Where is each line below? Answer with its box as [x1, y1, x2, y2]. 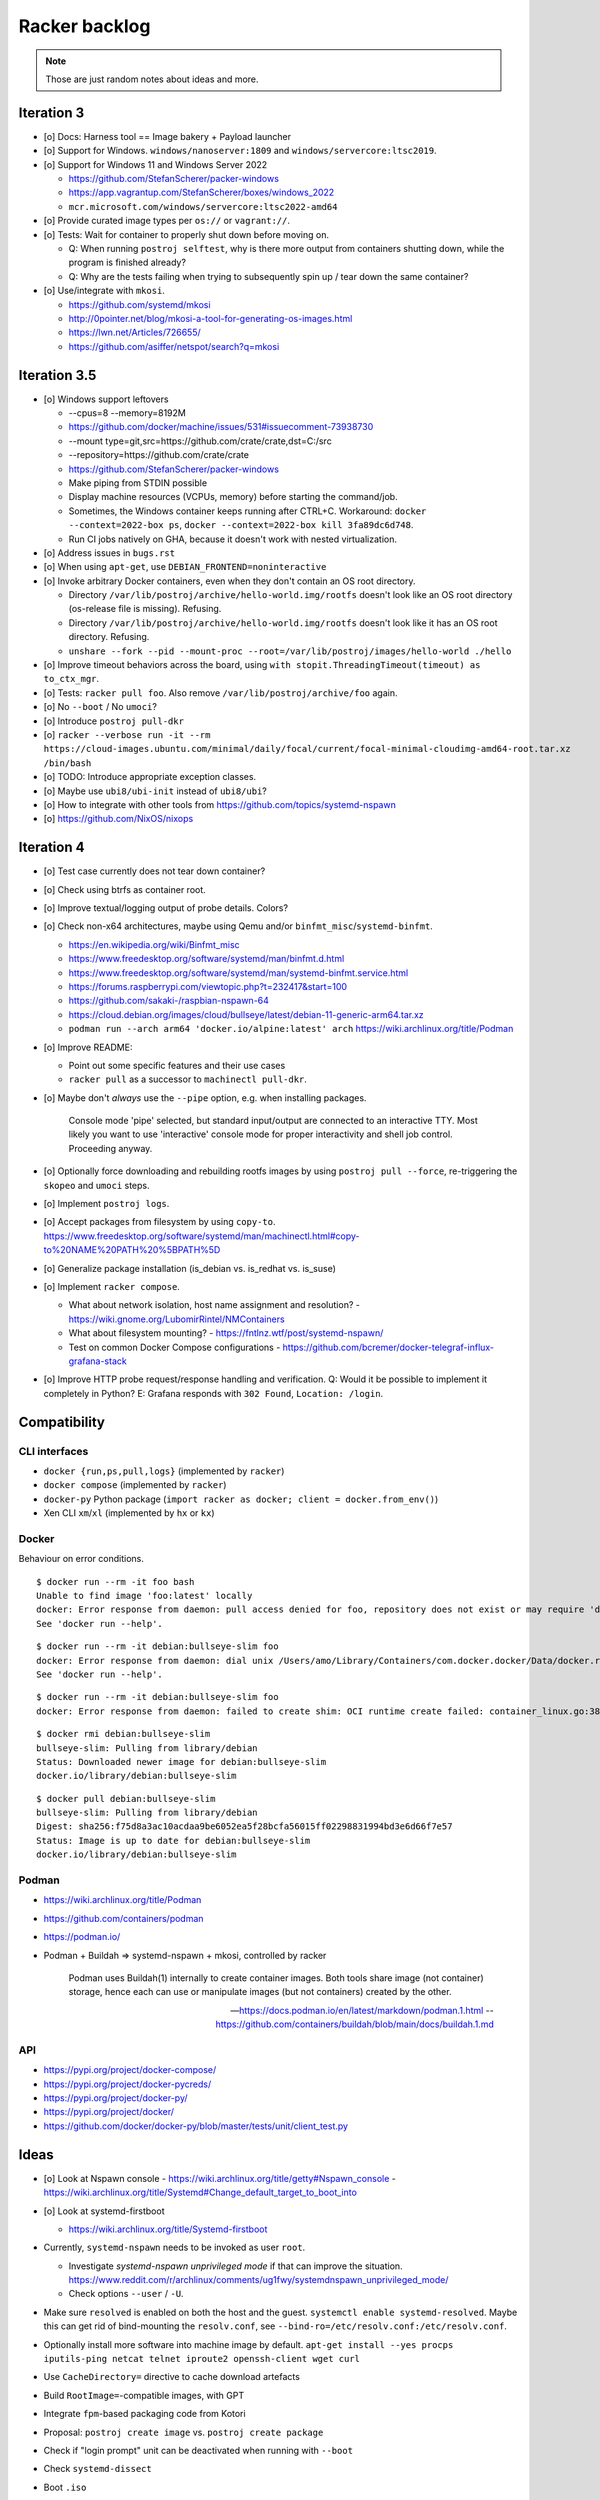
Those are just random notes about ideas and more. [45, 73, 259, 85]
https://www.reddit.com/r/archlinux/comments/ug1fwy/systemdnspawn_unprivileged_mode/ [68, 2274, 449, 2286]
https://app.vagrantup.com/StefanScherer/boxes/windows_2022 [68, 186, 335, 199]
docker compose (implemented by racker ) [43, 1479, 227, 1491]
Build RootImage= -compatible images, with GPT [43, 2389, 245, 2401]
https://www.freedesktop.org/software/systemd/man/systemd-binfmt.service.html [68, 966, 409, 979]
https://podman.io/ [43, 1931, 121, 1943]
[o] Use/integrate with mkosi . [43, 285, 165, 297]
